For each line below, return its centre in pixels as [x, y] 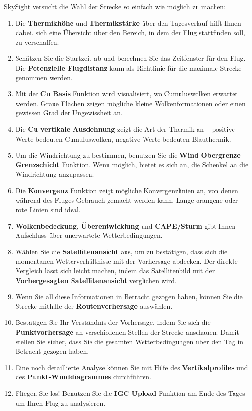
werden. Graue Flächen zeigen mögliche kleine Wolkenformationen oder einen [130, 103]
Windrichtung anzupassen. [55, 174]
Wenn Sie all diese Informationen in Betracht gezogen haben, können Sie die [129, 296]
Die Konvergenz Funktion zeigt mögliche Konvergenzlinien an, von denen [127, 190]
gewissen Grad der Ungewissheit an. [69, 113]
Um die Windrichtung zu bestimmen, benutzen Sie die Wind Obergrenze [128, 155]
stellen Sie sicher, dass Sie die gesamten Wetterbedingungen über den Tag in [129, 341]
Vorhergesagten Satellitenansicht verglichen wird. [96, 280]
